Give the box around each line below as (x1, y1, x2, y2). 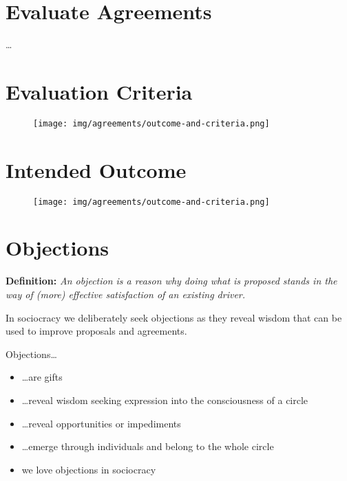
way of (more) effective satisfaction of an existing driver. (6, 287, 246, 301)
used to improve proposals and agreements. (6, 324, 187, 338)
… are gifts (21, 370, 63, 384)
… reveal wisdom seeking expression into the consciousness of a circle (21, 392, 308, 407)
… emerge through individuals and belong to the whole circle (21, 439, 274, 454)
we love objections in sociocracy (21, 462, 156, 476)
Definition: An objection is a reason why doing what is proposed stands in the (6, 273, 337, 288)
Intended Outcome (6, 155, 187, 183)
